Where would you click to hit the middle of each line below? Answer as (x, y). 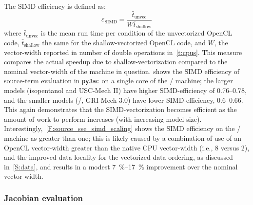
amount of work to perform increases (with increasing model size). (103, 119)
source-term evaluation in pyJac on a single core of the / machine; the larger (118, 81)
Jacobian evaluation (44, 197)
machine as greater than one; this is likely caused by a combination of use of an (123, 138)
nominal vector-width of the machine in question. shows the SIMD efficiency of (122, 71)
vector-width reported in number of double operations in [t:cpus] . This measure (123, 52)
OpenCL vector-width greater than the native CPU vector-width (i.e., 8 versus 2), (127, 147)
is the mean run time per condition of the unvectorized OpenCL (136, 33)
